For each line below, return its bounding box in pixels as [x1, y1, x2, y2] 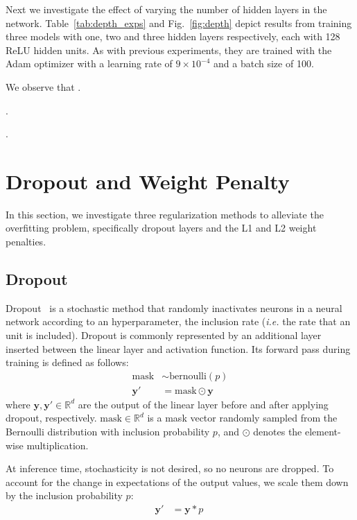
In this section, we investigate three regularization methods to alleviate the [6, 207, 324, 221]
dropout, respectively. [6, 410, 97, 425]
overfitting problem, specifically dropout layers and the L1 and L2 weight [6, 220, 317, 235]
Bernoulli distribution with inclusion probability [6, 424, 210, 439]
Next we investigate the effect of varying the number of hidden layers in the [6, 2, 327, 16]
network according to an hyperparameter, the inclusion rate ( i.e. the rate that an [6, 314, 351, 329]
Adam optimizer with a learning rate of [6, 56, 173, 71]
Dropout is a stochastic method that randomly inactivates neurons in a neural [6, 300, 342, 315]
